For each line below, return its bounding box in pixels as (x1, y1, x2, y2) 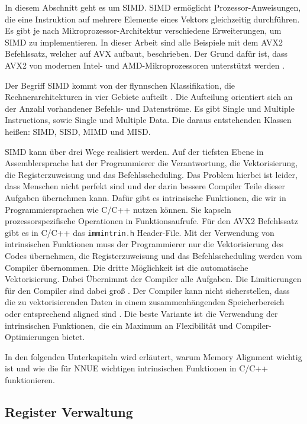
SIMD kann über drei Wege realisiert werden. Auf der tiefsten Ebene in (5, 145, 264, 157)
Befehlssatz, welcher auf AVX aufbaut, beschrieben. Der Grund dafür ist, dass (5, 47, 287, 60)
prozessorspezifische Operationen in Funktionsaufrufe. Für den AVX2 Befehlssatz (5, 215, 298, 227)
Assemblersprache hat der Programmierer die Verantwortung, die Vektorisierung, (5, 157, 298, 169)
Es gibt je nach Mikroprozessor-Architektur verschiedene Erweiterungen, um (5, 24, 282, 37)
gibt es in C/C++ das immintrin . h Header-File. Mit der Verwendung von (5, 226, 274, 238)
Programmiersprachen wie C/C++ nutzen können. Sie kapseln (5, 203, 231, 215)
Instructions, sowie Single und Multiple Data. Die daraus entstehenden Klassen (5, 114, 292, 126)
